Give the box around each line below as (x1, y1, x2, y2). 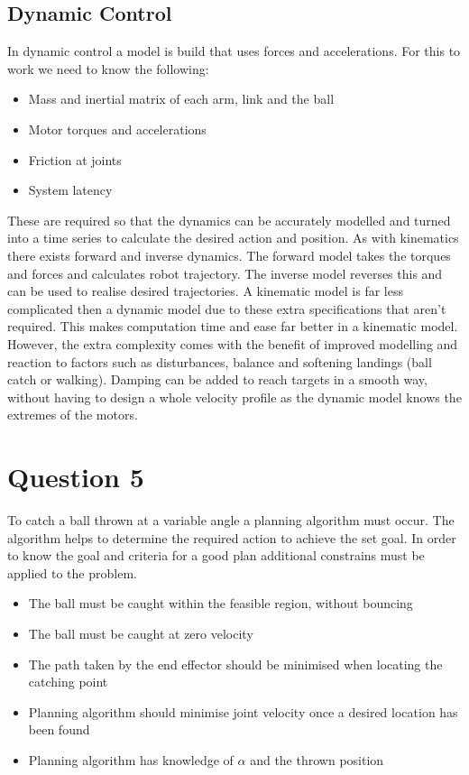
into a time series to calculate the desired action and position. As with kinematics (7, 228, 459, 247)
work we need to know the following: (7, 59, 209, 78)
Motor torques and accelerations (28, 119, 207, 138)
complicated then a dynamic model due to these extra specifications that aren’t (7, 299, 446, 318)
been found (28, 720, 90, 739)
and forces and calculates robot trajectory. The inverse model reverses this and (7, 263, 443, 282)
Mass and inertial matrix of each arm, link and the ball (28, 89, 335, 108)
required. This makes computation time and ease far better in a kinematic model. (7, 317, 458, 336)
